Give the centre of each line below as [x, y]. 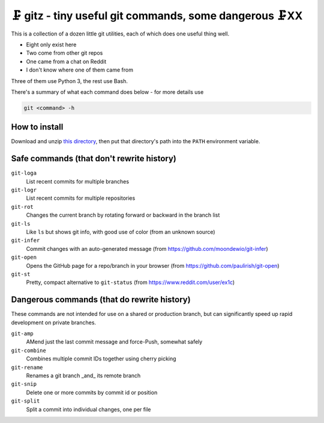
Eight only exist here [51, 45]
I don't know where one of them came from [79, 70]
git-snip [24, 384]
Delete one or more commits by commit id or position [92, 392]
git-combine [28, 350]
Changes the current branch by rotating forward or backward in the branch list [123, 215]
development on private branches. [53, 323]
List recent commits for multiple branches [77, 181]
